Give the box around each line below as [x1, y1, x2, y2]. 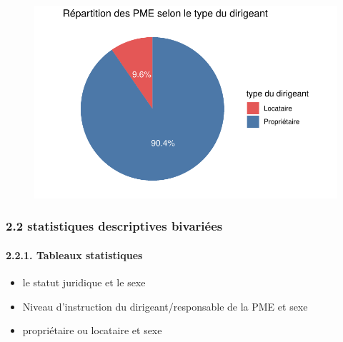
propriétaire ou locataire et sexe [22, 323, 162, 338]
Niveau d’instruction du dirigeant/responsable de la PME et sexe [22, 298, 308, 313]
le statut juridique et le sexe [22, 275, 146, 290]
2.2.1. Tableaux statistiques [6, 247, 143, 262]
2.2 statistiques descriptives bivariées [6, 217, 223, 235]
